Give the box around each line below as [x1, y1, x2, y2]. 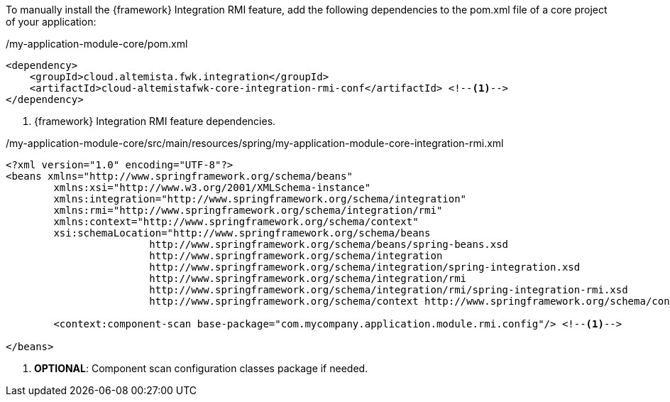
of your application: [6, 16, 97, 28]
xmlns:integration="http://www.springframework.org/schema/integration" [53, 193, 467, 205]
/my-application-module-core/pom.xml [6, 38, 188, 50]
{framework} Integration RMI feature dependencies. [34, 115, 276, 127]
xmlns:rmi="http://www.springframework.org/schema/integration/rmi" [53, 205, 443, 216]
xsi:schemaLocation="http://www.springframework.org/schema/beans [53, 227, 431, 239]
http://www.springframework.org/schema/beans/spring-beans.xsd [149, 239, 509, 250]
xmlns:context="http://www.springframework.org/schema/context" [53, 216, 419, 227]
